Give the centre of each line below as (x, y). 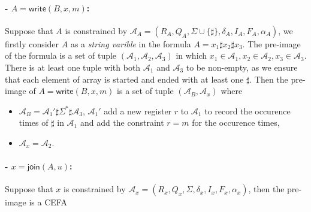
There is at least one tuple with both (73, 67)
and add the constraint (122, 122)
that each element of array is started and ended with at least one (124, 79)
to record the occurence (247, 110)
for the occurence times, (236, 122)
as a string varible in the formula (131, 43)
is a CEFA (48, 202)
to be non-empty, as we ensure (242, 67)
